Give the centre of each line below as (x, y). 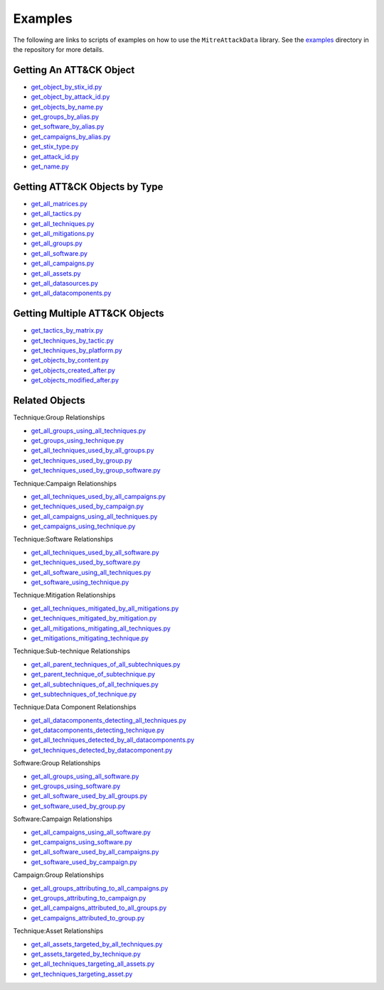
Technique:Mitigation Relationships (64, 595)
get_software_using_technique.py (80, 582)
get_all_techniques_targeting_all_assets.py (93, 964)
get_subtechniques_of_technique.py (84, 694)
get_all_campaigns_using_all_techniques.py (94, 516)
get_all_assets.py (56, 273)
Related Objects (49, 400)
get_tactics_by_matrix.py (67, 330)
